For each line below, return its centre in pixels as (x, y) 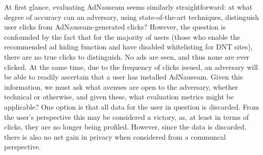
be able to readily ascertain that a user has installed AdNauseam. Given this (124, 77)
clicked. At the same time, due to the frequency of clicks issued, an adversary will (131, 67)
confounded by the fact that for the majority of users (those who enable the (122, 36)
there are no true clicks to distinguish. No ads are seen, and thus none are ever (127, 56)
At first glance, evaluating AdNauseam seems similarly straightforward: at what (128, 7)
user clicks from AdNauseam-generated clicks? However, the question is (115, 27)
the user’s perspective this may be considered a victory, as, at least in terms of (127, 117)
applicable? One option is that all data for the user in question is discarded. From (132, 106)
